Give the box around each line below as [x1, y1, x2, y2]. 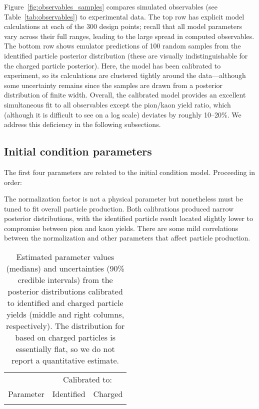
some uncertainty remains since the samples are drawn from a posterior [4, 79, 223, 90]
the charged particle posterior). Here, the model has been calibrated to [4, 60, 221, 70]
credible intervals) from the [17, 274, 113, 286]
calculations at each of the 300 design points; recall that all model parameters [4, 21, 242, 31]
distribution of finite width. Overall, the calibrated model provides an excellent [4, 89, 246, 100]
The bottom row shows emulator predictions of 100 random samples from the [4, 40, 241, 51]
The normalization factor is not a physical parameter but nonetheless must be [4, 193, 243, 204]
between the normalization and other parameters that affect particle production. [4, 232, 250, 243]
